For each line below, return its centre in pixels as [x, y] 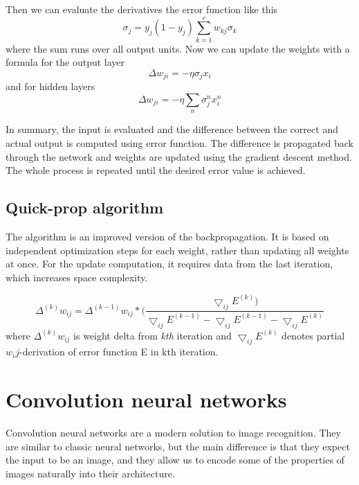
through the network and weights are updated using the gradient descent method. [179, 156]
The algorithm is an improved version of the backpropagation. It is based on [167, 236]
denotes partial [313, 335]
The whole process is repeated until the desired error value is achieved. [156, 170]
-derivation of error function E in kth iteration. [119, 352]
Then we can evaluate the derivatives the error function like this [142, 9]
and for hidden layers [50, 86]
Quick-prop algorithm [85, 208]
